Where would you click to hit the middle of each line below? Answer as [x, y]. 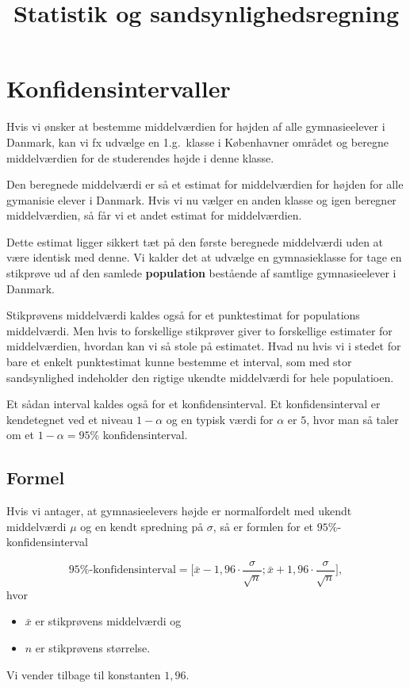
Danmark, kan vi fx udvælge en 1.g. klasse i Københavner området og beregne [197, 141]
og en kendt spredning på [142, 526]
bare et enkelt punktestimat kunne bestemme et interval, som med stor [179, 362]
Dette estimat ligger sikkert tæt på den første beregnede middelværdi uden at [195, 241]
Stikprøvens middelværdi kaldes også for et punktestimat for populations [183, 315]
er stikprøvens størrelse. [93, 648]
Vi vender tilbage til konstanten [84, 674]
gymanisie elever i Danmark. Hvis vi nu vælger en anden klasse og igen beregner [201, 199]
